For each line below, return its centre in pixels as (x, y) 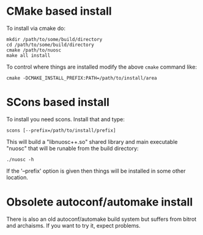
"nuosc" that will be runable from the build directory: (72, 148)
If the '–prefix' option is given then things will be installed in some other (96, 171)
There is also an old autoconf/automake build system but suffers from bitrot (102, 219)
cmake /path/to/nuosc (34, 50)
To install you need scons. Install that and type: (66, 119)
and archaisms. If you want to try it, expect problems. (73, 225)
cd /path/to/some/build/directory (50, 45)
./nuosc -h (20, 159)
